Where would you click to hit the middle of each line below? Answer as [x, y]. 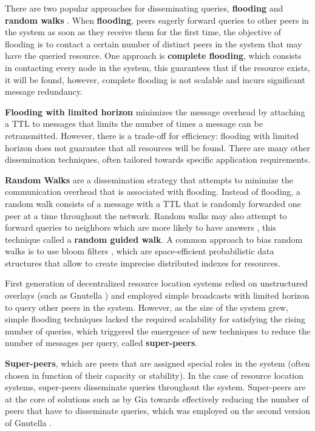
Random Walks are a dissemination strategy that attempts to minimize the [149, 179]
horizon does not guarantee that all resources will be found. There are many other [157, 147]
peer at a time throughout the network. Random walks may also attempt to [146, 215]
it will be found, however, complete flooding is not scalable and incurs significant [155, 79]
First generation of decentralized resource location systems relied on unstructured [157, 283]
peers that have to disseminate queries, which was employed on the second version [158, 411]
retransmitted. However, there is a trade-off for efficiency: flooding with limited [152, 135]
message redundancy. [44, 91]
